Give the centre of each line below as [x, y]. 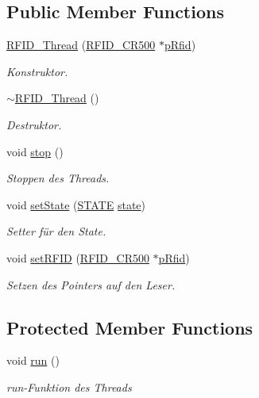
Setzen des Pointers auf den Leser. [91, 284]
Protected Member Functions [130, 327]
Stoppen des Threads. [58, 178]
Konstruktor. [37, 71]
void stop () [35, 151]
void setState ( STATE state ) [76, 204]
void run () [33, 360]
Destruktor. [34, 124]
